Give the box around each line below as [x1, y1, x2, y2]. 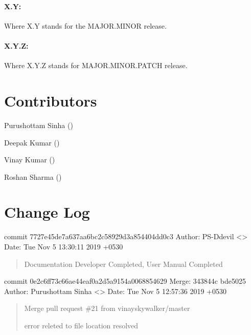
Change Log [4, 201, 90, 222]
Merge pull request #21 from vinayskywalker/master [24, 303, 190, 313]
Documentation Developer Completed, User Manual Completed [24, 258, 223, 269]
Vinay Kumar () [4, 154, 55, 165]
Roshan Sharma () [4, 171, 62, 182]
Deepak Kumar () [4, 137, 60, 148]
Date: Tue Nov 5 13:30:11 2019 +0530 [4, 241, 123, 252]
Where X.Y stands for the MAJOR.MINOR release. [4, 20, 167, 31]
